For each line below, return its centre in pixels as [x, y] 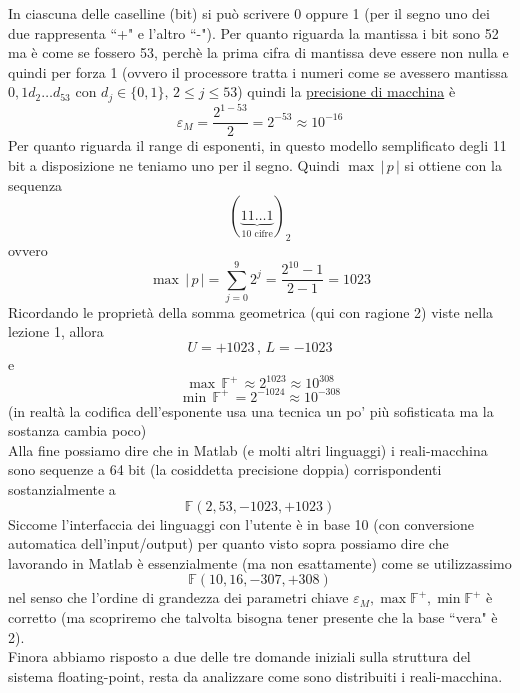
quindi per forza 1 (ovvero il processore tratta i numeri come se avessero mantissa [258, 71]
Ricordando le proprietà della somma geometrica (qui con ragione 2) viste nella [251, 311]
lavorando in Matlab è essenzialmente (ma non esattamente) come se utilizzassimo [260, 562]
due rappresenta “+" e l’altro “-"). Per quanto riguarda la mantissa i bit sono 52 [253, 32]
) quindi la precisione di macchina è [346, 91]
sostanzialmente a [62, 489]
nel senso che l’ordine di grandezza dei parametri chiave [178, 597]
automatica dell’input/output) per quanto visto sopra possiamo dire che [228, 543]
